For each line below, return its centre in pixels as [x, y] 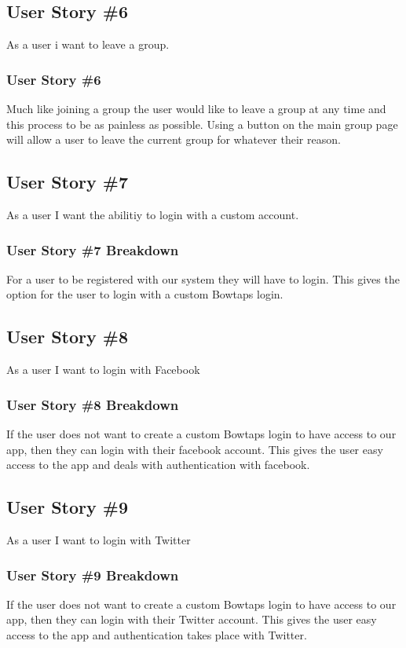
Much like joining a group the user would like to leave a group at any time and [196, 109]
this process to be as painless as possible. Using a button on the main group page [202, 124]
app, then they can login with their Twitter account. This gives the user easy [192, 619]
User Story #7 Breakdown [93, 249]
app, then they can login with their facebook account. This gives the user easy [195, 449]
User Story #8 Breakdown [93, 404]
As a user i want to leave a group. [88, 44]
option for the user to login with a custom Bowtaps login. [145, 294]
